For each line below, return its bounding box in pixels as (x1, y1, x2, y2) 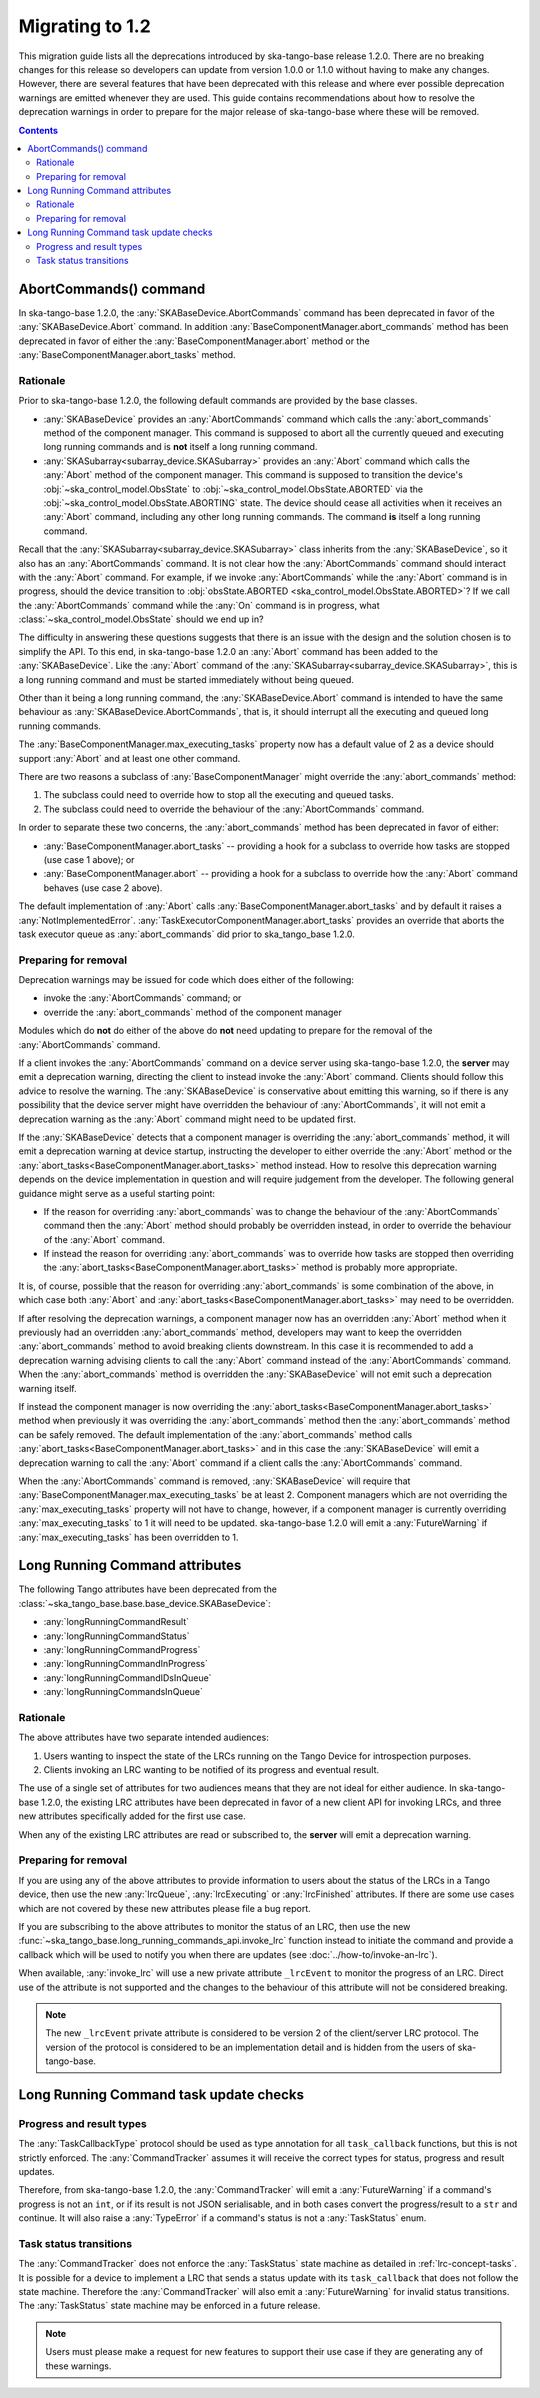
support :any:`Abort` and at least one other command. (18, 752, 241, 764)
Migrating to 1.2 (18, 15, 152, 37)
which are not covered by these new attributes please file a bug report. (18, 1902, 312, 1914)
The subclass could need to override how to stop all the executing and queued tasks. (43, 789, 394, 801)
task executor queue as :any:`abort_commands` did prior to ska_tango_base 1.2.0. (18, 928, 355, 940)
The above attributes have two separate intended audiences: (18, 1731, 269, 1744)
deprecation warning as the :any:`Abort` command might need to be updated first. (18, 1113, 357, 1125)
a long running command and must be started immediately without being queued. (18, 673, 355, 685)
